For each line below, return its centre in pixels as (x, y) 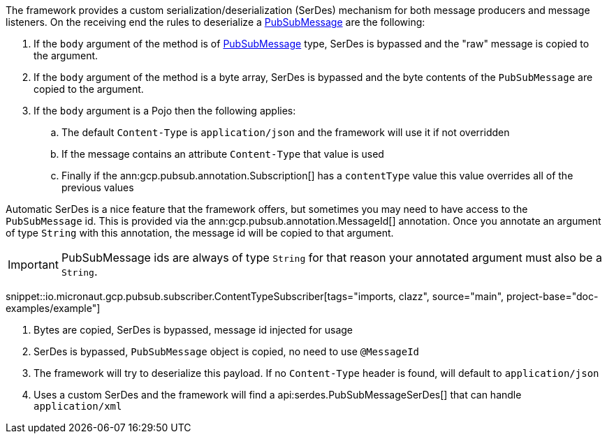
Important (33, 265)
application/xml (78, 406)
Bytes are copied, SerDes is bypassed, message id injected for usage (193, 330)
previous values (98, 187)
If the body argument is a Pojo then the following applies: (165, 111)
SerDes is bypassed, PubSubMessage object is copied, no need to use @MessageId (227, 351)
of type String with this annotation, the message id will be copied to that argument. (200, 233)
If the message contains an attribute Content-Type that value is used (223, 154)
